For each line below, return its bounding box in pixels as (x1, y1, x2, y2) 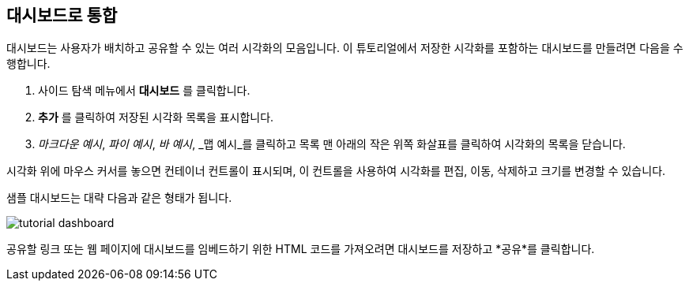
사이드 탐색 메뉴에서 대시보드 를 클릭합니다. (38, 84, 250, 98)
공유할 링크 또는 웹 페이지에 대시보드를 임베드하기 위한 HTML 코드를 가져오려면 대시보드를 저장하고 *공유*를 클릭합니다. (6, 242, 595, 256)
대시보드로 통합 (6, 6, 118, 25)
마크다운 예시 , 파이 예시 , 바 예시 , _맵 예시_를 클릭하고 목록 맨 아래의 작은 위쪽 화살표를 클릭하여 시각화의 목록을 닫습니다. (38, 137, 626, 151)
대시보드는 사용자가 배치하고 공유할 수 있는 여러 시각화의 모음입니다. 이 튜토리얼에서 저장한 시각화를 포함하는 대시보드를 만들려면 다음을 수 (6, 41, 683, 55)
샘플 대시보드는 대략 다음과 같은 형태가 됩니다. (6, 191, 232, 205)
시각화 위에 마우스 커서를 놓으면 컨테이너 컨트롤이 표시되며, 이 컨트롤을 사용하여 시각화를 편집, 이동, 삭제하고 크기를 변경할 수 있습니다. (6, 164, 666, 178)
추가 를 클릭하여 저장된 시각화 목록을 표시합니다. (38, 110, 274, 125)
